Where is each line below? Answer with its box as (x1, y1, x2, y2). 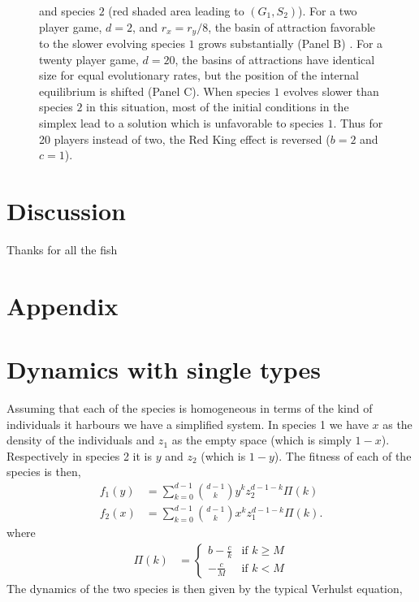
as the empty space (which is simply (171, 431, 352, 448)
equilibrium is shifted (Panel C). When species (39, 82, 270, 99)
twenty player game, (39, 50, 139, 67)
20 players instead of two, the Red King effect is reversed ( (39, 130, 330, 147)
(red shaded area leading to (108, 2, 244, 19)
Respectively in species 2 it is (6, 447, 152, 464)
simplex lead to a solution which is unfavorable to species (39, 115, 324, 132)
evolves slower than (283, 82, 379, 99)
